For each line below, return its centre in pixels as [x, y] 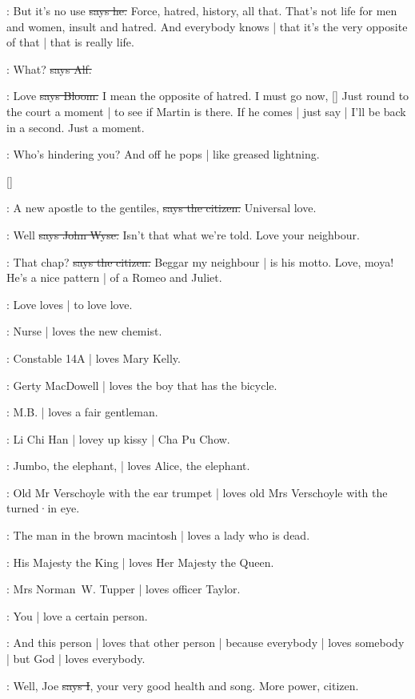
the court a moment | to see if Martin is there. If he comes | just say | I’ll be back [206, 111]
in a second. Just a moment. [76, 127]
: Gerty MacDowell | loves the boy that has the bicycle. [142, 385]
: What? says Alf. [49, 68]
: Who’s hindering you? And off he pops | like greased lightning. [163, 154]
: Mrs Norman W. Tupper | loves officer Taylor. [124, 589]
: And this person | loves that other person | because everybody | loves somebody [206, 643]
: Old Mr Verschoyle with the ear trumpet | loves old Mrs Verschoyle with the [197, 492]
